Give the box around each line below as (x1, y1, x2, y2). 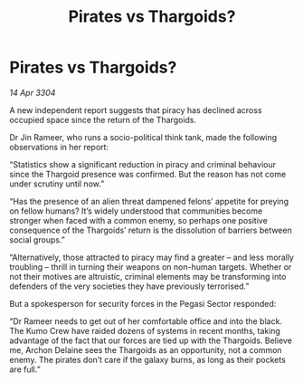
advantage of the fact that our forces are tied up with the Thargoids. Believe (9, 335, 292, 346)
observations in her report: (9, 141, 109, 152)
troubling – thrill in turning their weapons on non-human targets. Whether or (9, 261, 292, 272)
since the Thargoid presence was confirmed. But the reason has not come (9, 168, 287, 179)
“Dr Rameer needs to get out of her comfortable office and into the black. (9, 315, 283, 327)
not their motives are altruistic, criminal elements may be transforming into (9, 271, 287, 282)
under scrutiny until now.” (9, 178, 105, 189)
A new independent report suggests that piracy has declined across (9, 104, 262, 115)
